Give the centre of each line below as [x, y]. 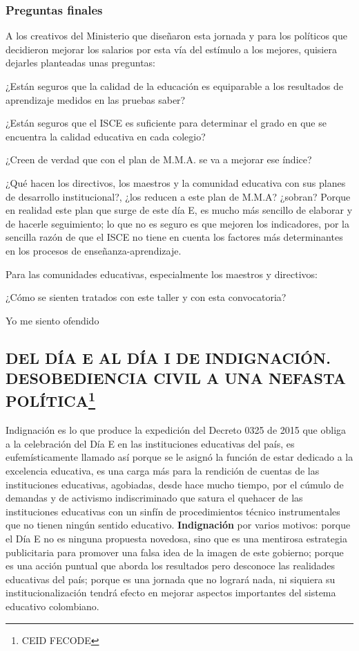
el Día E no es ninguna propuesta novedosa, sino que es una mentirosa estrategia [176, 539]
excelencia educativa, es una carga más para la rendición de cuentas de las [163, 471]
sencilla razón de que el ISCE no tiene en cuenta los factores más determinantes [174, 237]
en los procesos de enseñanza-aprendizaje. [94, 250]
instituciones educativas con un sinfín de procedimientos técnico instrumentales [173, 511]
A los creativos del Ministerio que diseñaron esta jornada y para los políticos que [177, 36]
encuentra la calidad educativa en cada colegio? [106, 136]
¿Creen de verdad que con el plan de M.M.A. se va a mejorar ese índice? [159, 159]
